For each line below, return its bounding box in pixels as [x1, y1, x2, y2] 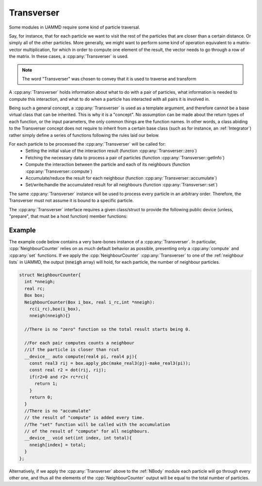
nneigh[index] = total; [29, 442, 86, 448]
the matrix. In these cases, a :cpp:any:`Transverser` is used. [9, 53, 129, 59]
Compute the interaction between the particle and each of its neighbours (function [25, 162, 190, 168]
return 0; [29, 395, 53, 400]
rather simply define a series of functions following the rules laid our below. [9, 132, 160, 138]
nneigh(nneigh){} [29, 313, 71, 318]
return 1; [34, 381, 58, 386]
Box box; [24, 293, 45, 298]
